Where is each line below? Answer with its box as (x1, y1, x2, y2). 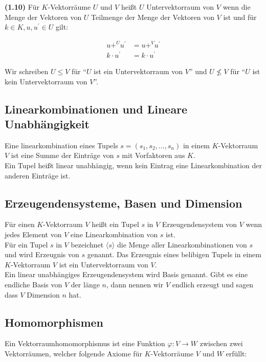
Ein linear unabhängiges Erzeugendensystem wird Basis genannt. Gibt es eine (5, 269, 248, 280)
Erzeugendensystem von (162, 219, 237, 230)
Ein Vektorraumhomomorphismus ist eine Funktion (5, 338, 165, 349)
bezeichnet (71, 239, 104, 250)
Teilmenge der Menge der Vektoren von (91, 11, 214, 22)
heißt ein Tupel (92, 219, 139, 230)
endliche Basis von (5, 279, 62, 289)
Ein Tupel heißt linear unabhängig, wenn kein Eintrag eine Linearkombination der (5, 160, 262, 170)
